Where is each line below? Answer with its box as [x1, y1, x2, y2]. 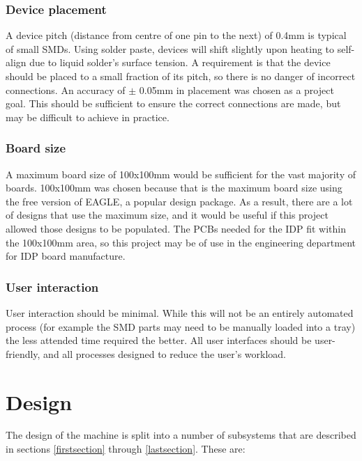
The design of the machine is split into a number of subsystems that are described [6, 428, 356, 442]
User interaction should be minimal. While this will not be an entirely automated [6, 305, 354, 320]
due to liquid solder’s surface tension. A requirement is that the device [29, 55, 331, 70]
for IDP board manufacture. [6, 249, 126, 263]
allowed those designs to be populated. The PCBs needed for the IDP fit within [6, 221, 347, 235]
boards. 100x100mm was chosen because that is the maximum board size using [6, 180, 342, 195]
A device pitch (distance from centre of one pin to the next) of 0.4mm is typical [6, 28, 347, 42]
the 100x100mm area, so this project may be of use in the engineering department [6, 235, 356, 249]
